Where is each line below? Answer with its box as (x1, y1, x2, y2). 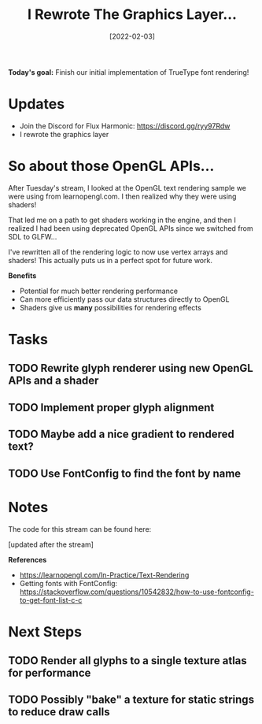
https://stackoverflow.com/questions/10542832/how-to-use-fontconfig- (19, 587, 254, 596)
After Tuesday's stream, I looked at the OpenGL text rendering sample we (8, 183, 246, 192)
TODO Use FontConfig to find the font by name (8, 466, 242, 480)
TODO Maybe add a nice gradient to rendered (8, 428, 234, 441)
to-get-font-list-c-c (19, 595, 83, 604)
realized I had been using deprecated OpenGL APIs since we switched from (8, 223, 253, 233)
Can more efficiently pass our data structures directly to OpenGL (19, 294, 230, 304)
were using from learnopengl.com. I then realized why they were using (8, 191, 237, 201)
